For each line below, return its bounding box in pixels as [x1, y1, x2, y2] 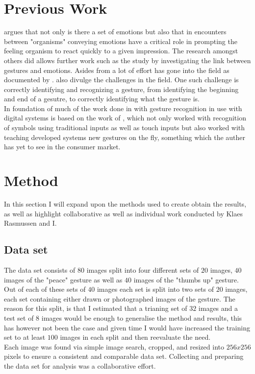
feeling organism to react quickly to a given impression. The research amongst [4, 46, 238, 56]
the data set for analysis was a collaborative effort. [4, 360, 156, 371]
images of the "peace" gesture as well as [4, 274, 123, 284]
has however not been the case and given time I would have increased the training [4, 322, 250, 332]
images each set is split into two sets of [97, 284, 214, 294]
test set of [4, 312, 34, 323]
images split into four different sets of [86, 264, 199, 275]
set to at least [4, 332, 46, 342]
